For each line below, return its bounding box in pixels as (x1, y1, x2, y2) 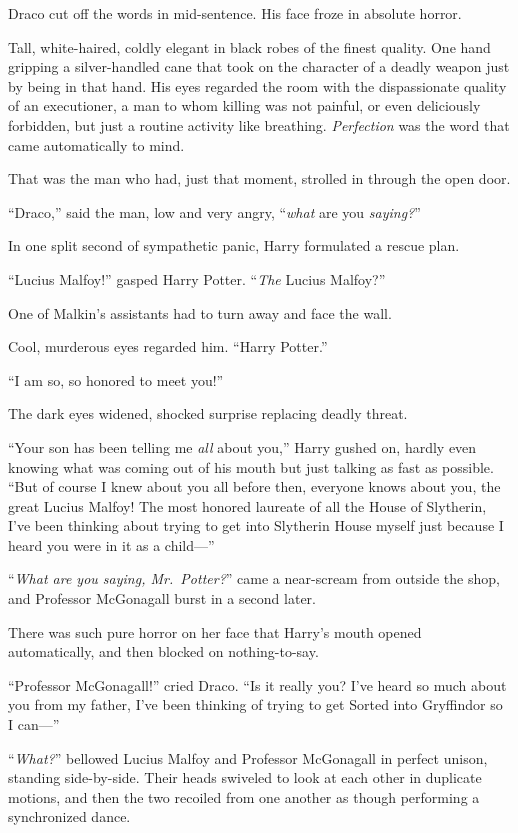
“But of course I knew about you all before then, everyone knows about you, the (8, 476, 501, 497)
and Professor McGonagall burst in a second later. (8, 588, 316, 609)
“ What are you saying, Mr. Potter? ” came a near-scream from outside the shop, (8, 568, 500, 589)
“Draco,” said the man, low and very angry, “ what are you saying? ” (8, 201, 421, 222)
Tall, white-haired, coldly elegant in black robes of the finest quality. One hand (8, 36, 491, 57)
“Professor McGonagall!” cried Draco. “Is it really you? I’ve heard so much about (8, 674, 507, 695)
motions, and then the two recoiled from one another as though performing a (8, 786, 480, 807)
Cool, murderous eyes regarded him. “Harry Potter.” (8, 336, 328, 357)
